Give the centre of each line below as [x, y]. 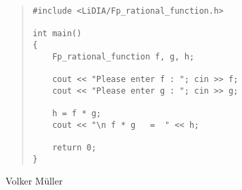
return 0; [74, 147]
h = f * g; [77, 113]
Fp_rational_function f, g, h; [123, 56]
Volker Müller [34, 181]
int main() [57, 34]
